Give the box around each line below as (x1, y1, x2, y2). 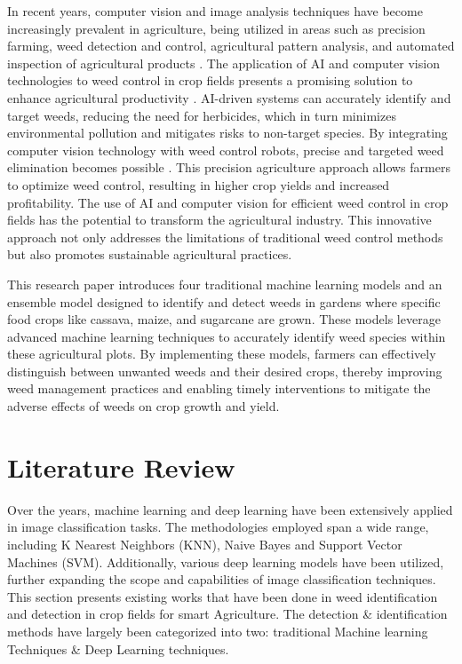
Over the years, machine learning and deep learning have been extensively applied (7, 500, 453, 518)
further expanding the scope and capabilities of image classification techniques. (7, 570, 436, 589)
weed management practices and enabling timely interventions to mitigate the (7, 379, 431, 398)
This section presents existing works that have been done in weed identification (7, 587, 438, 605)
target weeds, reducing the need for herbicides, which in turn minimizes (7, 106, 396, 124)
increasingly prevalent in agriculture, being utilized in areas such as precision (7, 19, 426, 37)
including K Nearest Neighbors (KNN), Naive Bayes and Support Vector (7, 534, 402, 553)
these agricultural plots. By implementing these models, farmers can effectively (7, 344, 436, 363)
